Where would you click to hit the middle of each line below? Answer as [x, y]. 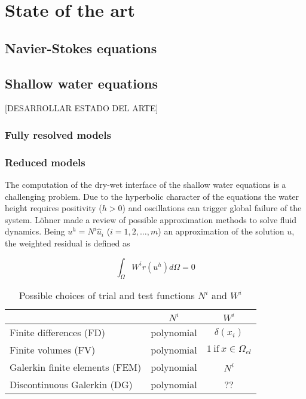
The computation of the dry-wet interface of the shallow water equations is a [146, 185]
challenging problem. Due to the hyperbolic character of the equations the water [152, 196]
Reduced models [45, 162]
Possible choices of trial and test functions [107, 296]
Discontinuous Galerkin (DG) [71, 385]
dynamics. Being [35, 231]
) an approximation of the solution [221, 231]
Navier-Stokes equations [81, 48]
